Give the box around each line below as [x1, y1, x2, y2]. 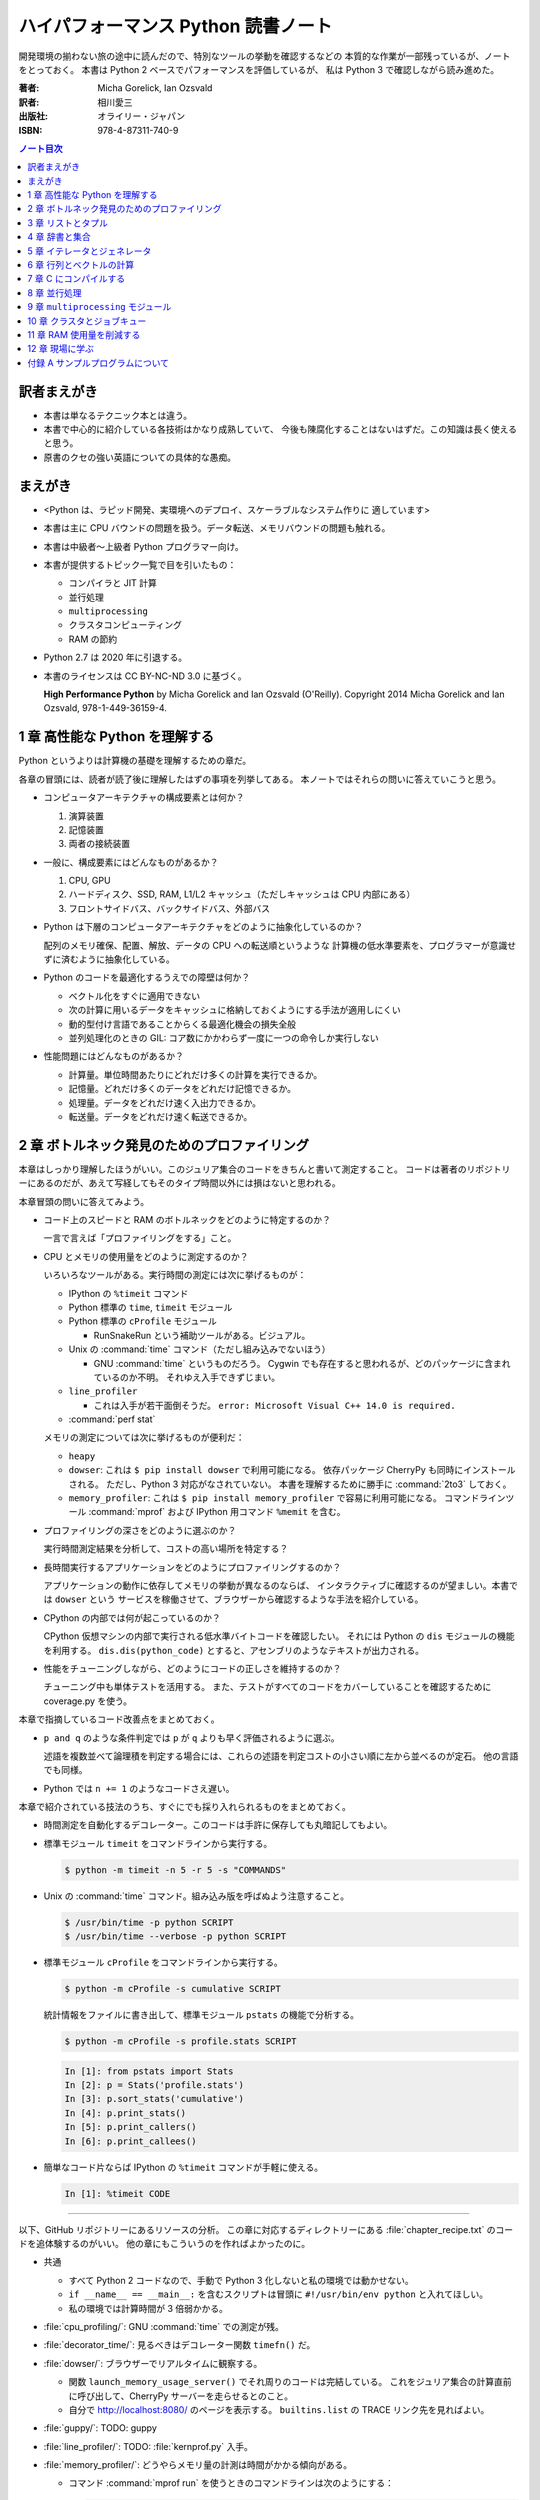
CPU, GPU [68, 875, 111, 887]
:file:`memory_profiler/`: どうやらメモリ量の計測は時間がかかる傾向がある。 [43, 2459, 353, 2471]
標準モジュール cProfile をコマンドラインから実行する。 [43, 1956, 284, 1969]
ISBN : [18, 124, 43, 136]
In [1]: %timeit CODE [64, 2188, 171, 2199]
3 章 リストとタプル [27, 216, 109, 229]
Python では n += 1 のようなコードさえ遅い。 [43, 1782, 235, 1794]
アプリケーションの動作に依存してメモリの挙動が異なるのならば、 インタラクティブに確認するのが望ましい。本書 [43, 1579, 510, 1591]
